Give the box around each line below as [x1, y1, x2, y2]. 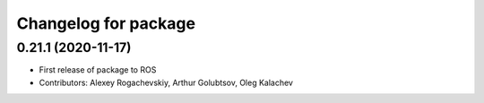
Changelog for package [16, 13, 196, 33]
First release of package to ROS [39, 64, 157, 75]
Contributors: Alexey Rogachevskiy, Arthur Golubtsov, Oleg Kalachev [39, 77, 293, 88]
